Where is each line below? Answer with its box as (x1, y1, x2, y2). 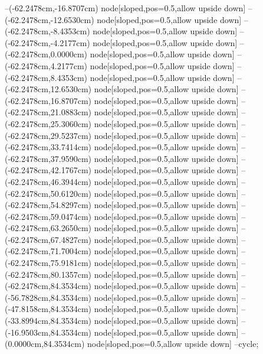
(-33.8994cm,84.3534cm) (5, 314, 91, 327)
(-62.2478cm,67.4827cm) (5, 233, 91, 245)
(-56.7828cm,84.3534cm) (5, 291, 91, 303)
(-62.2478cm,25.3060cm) (5, 117, 91, 129)
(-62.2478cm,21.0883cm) (5, 106, 91, 118)
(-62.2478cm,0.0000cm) (5, 48, 87, 60)
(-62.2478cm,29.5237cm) (5, 129, 91, 141)
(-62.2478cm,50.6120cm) (5, 187, 91, 199)
